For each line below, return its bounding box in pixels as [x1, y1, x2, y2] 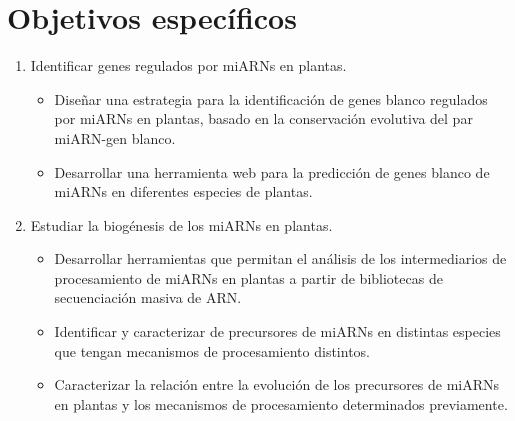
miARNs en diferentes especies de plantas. [54, 181, 313, 202]
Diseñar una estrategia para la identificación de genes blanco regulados [54, 88, 488, 109]
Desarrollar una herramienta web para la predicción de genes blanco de [54, 161, 490, 182]
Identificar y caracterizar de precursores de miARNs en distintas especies [54, 321, 501, 342]
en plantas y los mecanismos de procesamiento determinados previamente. [54, 393, 508, 414]
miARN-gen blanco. [54, 127, 176, 148]
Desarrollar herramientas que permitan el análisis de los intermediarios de [54, 248, 507, 269]
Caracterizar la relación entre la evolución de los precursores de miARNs [54, 374, 500, 395]
